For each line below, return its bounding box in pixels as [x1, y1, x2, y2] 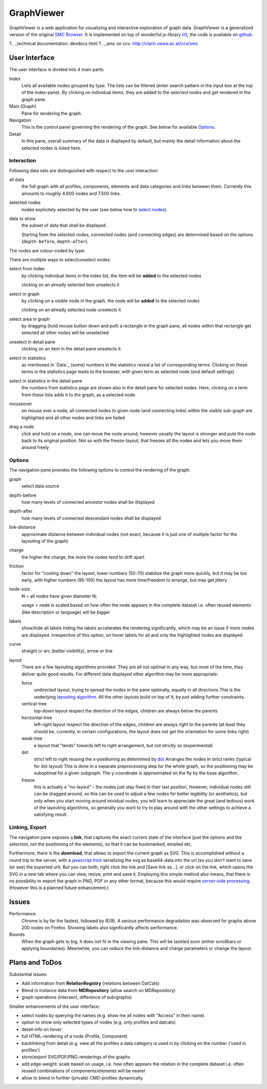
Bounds [9, 932, 25, 938]
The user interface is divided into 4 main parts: [9, 67, 105, 73]
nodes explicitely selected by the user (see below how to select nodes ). [21, 206, 168, 212]
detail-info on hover [21, 1026, 62, 1032]
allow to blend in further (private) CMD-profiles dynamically [21, 1075, 143, 1081]
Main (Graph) [9, 103, 37, 109]
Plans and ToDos [9, 958, 62, 967]
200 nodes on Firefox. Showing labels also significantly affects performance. [21, 925, 178, 931]
